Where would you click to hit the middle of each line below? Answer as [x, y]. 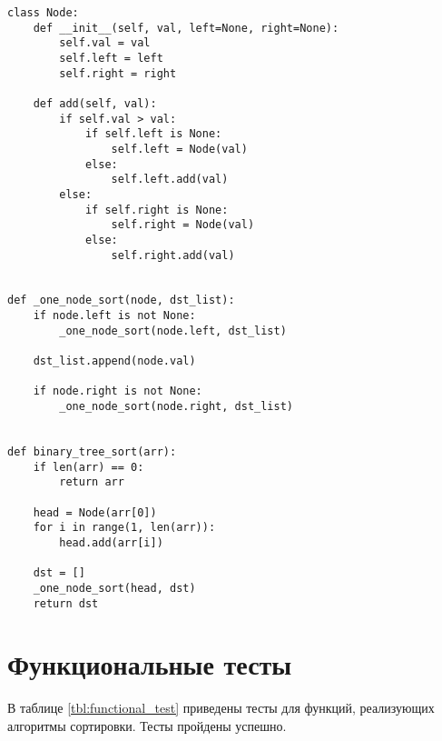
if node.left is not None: [114, 316]
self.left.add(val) [170, 180]
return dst [66, 603]
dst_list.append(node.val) [114, 361]
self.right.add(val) [173, 255]
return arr [92, 482]
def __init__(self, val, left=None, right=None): [186, 28]
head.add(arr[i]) [111, 542]
